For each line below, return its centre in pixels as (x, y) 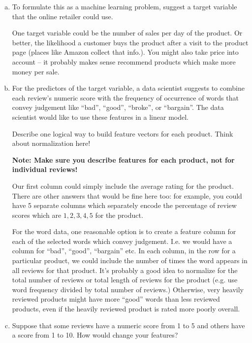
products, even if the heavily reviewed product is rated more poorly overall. (126, 309)
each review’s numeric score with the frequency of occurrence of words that (125, 97)
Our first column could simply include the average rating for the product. (123, 186)
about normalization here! (51, 143)
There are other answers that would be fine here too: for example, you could (127, 195)
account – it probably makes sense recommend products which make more (124, 61)
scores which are (37, 215)
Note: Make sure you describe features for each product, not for (123, 159)
